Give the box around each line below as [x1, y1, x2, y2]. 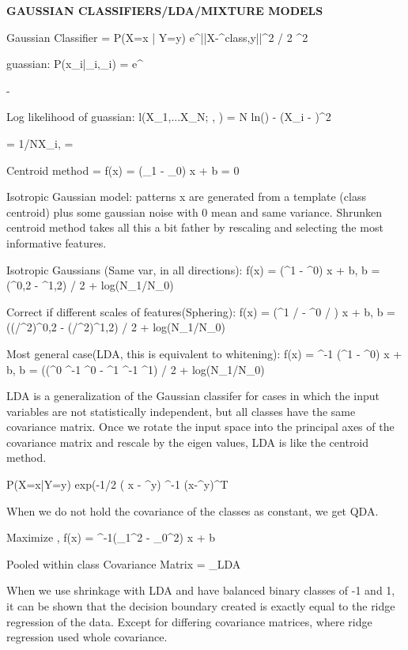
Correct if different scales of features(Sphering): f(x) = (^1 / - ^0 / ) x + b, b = [6, 303, 395, 319]
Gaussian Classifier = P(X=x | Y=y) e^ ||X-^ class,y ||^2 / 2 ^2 [6, 28, 308, 45]
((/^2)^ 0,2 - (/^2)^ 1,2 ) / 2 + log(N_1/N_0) [6, 319, 225, 335]
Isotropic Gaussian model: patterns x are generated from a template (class [6, 188, 366, 205]
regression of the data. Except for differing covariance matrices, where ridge [6, 613, 372, 629]
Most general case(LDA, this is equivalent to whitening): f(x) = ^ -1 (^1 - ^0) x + [6, 345, 402, 361]
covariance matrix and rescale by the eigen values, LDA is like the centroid [6, 433, 369, 450]
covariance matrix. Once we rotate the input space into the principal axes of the [6, 418, 395, 435]
